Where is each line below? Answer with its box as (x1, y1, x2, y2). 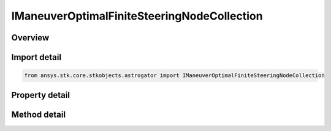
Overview (11, 32, 50, 43)
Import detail (11, 52, 61, 62)
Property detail (11, 89, 70, 100)
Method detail (11, 109, 66, 119)
